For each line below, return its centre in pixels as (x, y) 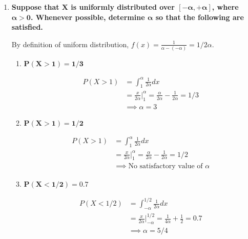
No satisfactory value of (166, 166)
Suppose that (35, 7)
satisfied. (27, 27)
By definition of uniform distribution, (70, 44)
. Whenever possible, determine (88, 17)
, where (225, 7)
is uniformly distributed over (123, 7)
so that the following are (200, 17)
